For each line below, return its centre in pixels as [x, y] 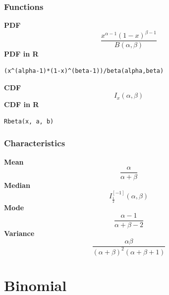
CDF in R [22, 104]
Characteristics [35, 143]
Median [17, 185]
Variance [19, 233]
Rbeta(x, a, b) [29, 121]
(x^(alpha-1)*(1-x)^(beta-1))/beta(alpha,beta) [84, 71]
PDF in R [21, 54]
